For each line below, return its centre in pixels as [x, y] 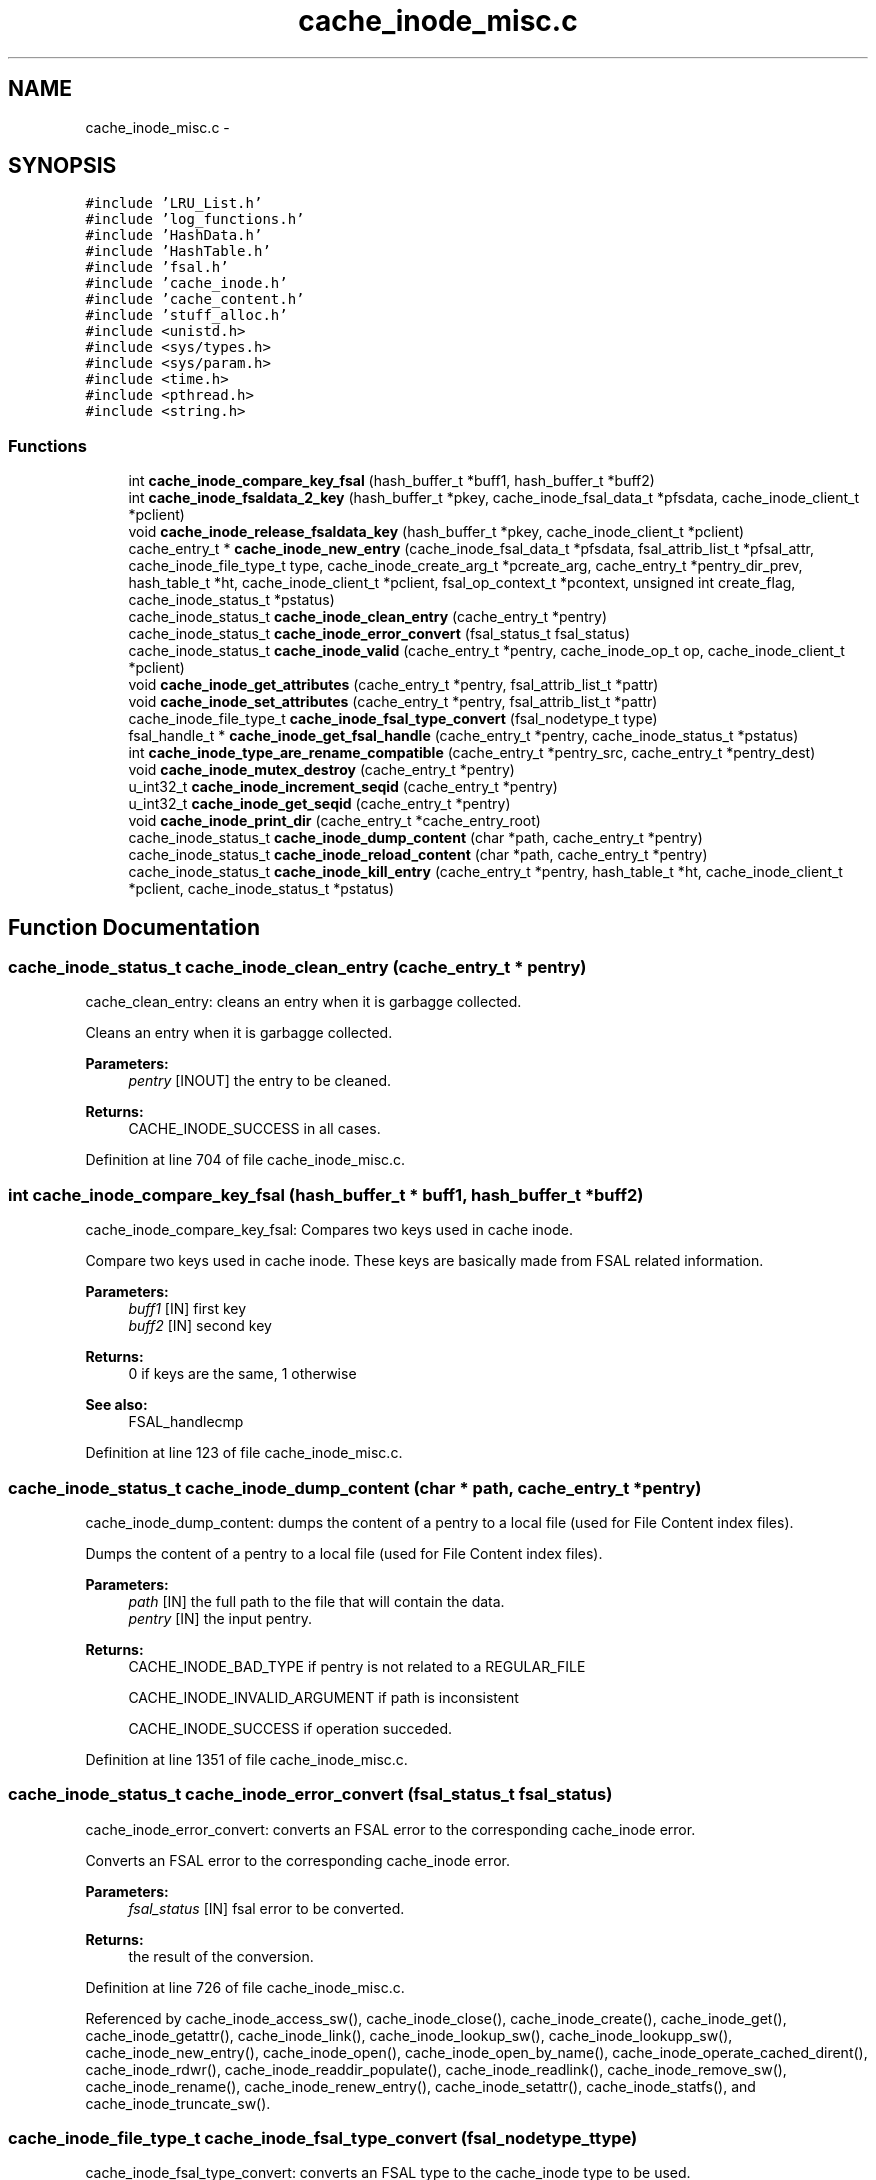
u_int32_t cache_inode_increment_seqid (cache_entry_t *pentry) [343, 787]
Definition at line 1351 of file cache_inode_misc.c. [246, 1759]
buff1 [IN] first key [187, 1309]
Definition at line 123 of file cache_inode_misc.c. [244, 1453]
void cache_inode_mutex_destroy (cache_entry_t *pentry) [321, 770]
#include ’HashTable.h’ [178, 251]
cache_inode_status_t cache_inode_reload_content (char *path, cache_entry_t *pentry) [418, 855]
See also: [116, 1405]
